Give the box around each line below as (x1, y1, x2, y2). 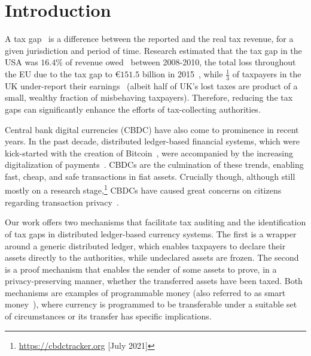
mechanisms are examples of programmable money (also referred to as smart (5, 286, 286, 298)
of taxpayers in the (232, 67, 301, 80)
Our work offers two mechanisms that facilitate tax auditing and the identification (5, 216, 306, 228)
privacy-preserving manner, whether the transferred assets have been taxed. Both (5, 274, 303, 287)
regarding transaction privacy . (5, 195, 119, 208)
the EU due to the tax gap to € (5, 67, 121, 80)
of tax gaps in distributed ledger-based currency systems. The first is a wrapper (5, 227, 297, 240)
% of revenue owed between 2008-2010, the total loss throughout (56, 56, 296, 68)
